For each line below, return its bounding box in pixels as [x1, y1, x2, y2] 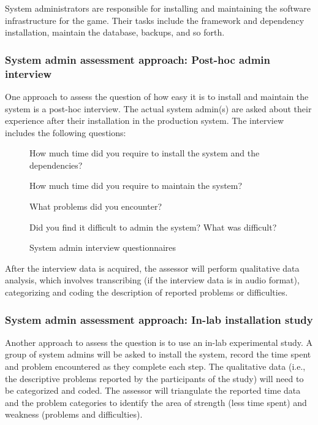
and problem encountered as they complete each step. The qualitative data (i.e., [5, 360, 306, 373]
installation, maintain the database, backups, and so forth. [5, 26, 225, 39]
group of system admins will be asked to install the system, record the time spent [5, 348, 311, 361]
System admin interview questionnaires [29, 241, 176, 254]
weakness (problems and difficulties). [5, 408, 143, 421]
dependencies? [29, 158, 83, 171]
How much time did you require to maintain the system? [29, 179, 243, 192]
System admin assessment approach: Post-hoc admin [5, 52, 270, 67]
